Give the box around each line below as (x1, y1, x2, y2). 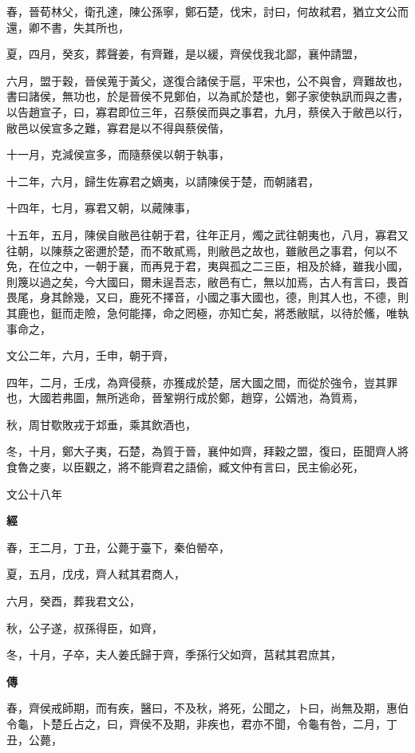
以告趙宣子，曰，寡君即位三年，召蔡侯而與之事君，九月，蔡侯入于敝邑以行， (6, 103, 409, 120)
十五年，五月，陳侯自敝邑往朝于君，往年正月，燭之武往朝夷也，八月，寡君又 (6, 226, 409, 242)
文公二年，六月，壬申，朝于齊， (6, 347, 174, 364)
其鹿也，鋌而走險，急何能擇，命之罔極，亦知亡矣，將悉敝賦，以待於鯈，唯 (6, 304, 397, 321)
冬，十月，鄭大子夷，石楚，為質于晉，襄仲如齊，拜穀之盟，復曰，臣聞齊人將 (6, 443, 409, 459)
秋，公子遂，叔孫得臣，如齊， (6, 619, 163, 636)
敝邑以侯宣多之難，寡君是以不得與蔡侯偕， (6, 119, 230, 136)
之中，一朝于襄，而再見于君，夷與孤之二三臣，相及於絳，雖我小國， (50, 258, 409, 274)
